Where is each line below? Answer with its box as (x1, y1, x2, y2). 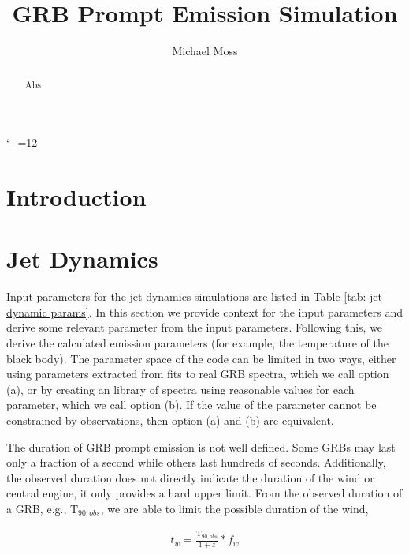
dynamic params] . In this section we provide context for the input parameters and (6, 303, 403, 320)
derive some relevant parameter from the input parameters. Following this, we (6, 319, 383, 336)
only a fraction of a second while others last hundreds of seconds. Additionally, (6, 454, 386, 471)
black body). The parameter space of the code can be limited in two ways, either (6, 350, 396, 366)
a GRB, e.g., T (6, 500, 79, 516)
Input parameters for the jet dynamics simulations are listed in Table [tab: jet (6, 288, 382, 305)
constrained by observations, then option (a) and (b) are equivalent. (6, 412, 334, 429)
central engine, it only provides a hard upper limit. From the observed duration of (6, 485, 403, 501)
